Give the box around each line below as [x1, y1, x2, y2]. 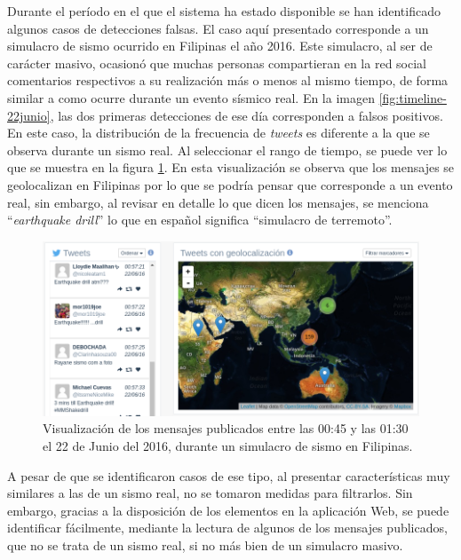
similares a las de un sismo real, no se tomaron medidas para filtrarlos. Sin [7, 484, 413, 502]
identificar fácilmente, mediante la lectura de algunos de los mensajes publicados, [7, 518, 448, 537]
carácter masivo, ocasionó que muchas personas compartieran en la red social [7, 53, 426, 72]
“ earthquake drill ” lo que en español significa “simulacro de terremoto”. [7, 210, 393, 229]
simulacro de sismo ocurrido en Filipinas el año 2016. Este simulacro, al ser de [7, 36, 433, 55]
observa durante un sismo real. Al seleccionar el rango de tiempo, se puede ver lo [7, 140, 448, 159]
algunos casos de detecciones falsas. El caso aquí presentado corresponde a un [7, 19, 429, 37]
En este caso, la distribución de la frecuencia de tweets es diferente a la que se [7, 123, 430, 142]
